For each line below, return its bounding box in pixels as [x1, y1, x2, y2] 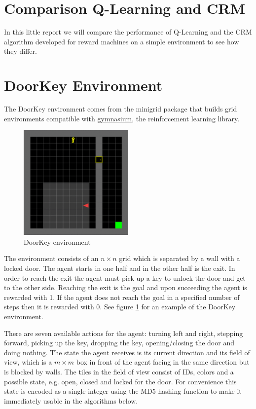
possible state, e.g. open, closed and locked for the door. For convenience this [4, 376, 237, 386]
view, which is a [4, 357, 52, 367]
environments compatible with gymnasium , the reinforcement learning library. [4, 113, 240, 123]
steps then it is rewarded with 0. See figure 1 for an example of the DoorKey [4, 301, 236, 312]
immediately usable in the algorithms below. [4, 395, 138, 406]
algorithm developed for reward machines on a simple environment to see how [4, 36, 239, 46]
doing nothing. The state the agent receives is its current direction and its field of [4, 347, 250, 357]
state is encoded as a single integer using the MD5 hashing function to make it [4, 386, 242, 396]
